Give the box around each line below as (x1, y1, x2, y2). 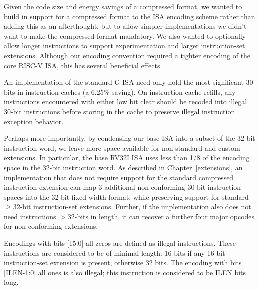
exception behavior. (4, 116, 64, 126)
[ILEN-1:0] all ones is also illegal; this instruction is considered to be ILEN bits (4, 267, 246, 277)
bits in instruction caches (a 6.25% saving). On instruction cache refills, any (4, 86, 236, 97)
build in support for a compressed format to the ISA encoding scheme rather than (4, 11, 255, 21)
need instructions (4, 211, 56, 221)
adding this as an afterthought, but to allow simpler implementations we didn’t (4, 21, 247, 31)
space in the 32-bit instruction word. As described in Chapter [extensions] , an (4, 162, 243, 172)
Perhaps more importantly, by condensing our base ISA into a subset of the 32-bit (4, 133, 255, 143)
